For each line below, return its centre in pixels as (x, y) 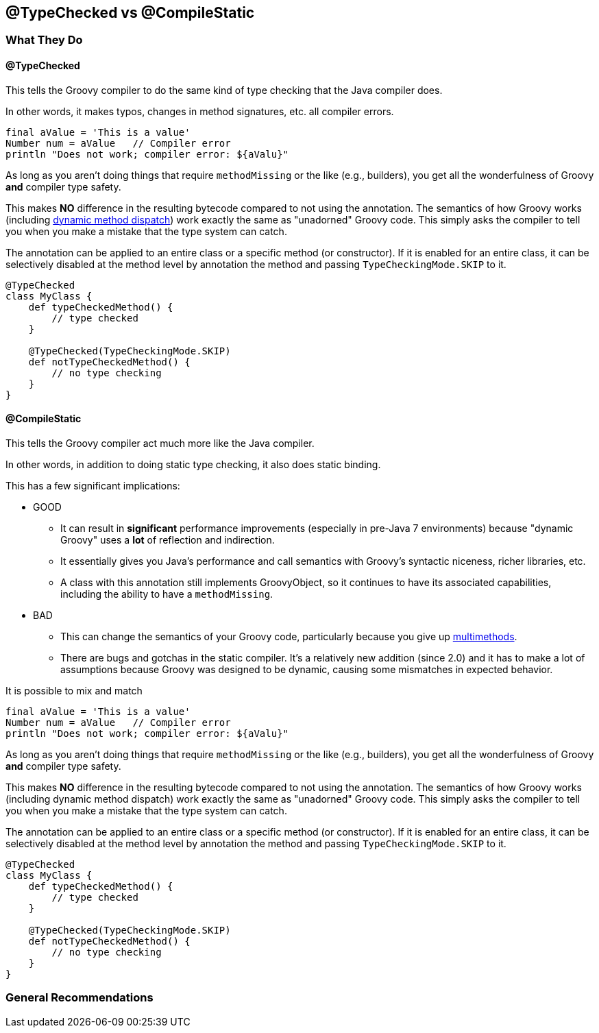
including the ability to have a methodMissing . (167, 594)
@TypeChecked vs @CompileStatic (130, 13)
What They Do (44, 40)
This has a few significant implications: (93, 485)
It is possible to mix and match (74, 690)
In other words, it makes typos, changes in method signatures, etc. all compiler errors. (200, 111)
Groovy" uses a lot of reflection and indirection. (168, 539)
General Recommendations (80, 998)
